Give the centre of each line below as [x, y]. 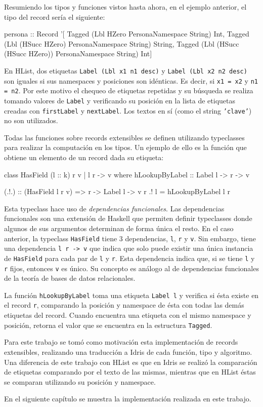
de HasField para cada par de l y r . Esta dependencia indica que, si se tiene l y [129, 258]
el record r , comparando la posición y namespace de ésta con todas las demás [124, 305]
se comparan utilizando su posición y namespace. [80, 381]
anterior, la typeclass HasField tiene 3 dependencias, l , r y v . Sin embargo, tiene [130, 238]
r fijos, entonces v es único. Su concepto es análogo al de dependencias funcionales [131, 268]
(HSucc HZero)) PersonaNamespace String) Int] [78, 53]
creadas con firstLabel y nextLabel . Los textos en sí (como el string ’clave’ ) [128, 110]
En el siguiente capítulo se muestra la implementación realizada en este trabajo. [128, 399]
